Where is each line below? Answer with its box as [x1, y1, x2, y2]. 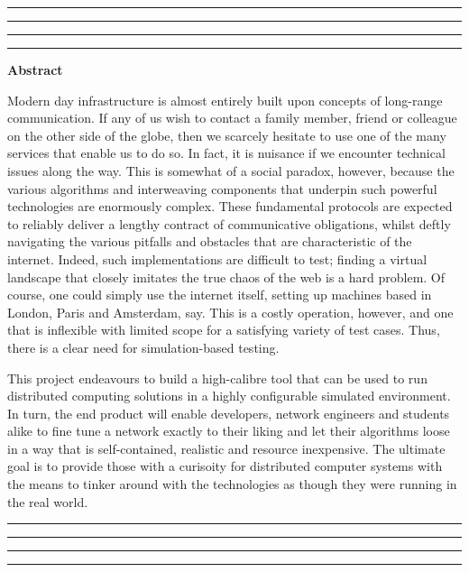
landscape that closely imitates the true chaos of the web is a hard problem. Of [7, 267, 446, 286]
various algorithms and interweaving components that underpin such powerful [7, 179, 437, 198]
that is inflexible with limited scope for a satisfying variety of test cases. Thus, [7, 320, 440, 339]
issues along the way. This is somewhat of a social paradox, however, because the [7, 161, 455, 180]
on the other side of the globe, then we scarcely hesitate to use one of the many [7, 125, 446, 144]
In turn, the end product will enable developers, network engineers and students [7, 403, 450, 422]
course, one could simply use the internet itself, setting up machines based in [7, 285, 432, 304]
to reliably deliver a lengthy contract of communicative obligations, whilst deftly [7, 214, 451, 233]
